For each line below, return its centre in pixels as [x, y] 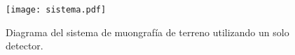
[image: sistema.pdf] [56, 10]
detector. [25, 46]
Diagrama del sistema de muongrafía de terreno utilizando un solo [147, 32]
